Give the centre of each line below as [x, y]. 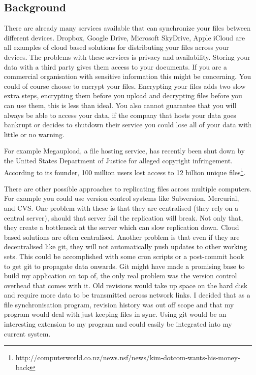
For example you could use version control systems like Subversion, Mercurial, [122, 198]
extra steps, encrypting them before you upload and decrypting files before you [123, 95]
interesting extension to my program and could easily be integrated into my [118, 324]
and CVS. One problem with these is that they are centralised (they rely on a [121, 207]
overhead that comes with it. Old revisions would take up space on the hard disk [126, 285]
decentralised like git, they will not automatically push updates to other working [126, 246]
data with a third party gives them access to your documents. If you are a [116, 66]
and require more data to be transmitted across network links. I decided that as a [127, 295]
